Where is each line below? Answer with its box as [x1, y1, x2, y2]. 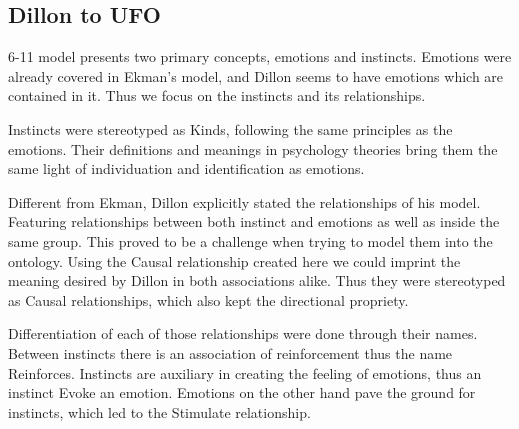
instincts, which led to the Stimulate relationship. [8, 401, 311, 422]
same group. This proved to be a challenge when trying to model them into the [8, 230, 493, 251]
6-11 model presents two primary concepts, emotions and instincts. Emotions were [8, 46, 512, 67]
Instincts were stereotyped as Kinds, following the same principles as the [8, 118, 453, 139]
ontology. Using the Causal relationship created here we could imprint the [8, 250, 461, 271]
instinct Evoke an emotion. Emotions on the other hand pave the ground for [8, 382, 476, 403]
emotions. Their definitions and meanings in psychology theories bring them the [8, 138, 498, 159]
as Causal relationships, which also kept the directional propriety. [8, 289, 409, 310]
